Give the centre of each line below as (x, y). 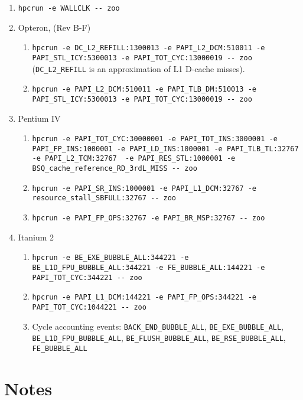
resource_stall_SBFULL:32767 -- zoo (104, 198)
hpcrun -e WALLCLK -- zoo (69, 8)
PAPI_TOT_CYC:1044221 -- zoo (89, 307)
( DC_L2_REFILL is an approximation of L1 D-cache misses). (139, 68)
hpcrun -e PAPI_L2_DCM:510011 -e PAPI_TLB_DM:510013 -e (144, 90)
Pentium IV (39, 118)
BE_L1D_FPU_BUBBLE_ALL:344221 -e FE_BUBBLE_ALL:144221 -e (149, 267)
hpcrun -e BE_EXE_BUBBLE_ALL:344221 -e (110, 258)
